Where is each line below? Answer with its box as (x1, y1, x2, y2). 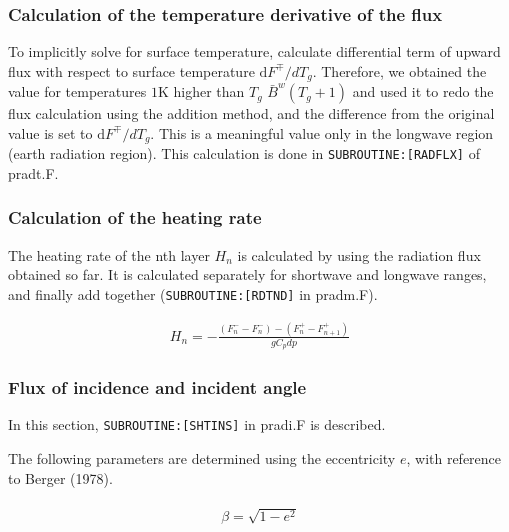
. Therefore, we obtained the (312, 60, 487, 81)
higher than (173, 81, 245, 102)
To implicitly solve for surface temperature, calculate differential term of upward (8, 41, 501, 62)
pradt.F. (8, 162, 59, 183)
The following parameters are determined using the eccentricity (8, 448, 396, 469)
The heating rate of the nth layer (8, 244, 210, 265)
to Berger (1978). (8, 467, 113, 488)
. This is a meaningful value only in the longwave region (150, 122, 494, 143)
